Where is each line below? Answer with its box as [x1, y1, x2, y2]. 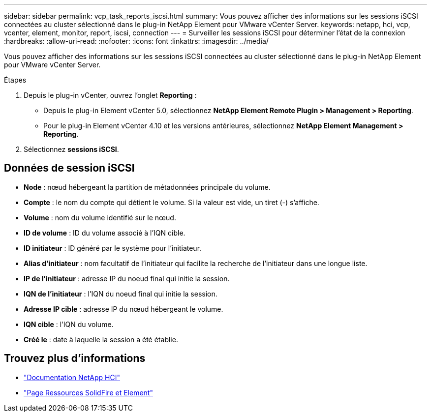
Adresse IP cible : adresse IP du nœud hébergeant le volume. [24, 304, 223, 313]
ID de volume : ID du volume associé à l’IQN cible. [24, 228, 185, 237]
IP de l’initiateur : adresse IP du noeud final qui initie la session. [24, 274, 230, 283]
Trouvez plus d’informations [4, 352, 146, 365]
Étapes [4, 76, 27, 84]
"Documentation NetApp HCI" [24, 373, 121, 382]
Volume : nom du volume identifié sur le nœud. [24, 213, 176, 222]
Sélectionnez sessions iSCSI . [24, 145, 119, 153]
